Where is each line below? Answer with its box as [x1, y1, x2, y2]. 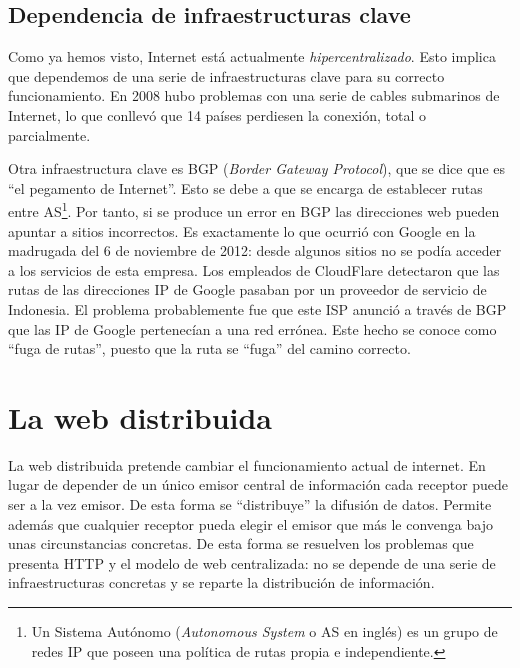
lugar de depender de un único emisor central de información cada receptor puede [8, 474, 509, 495]
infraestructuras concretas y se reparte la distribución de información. [8, 572, 435, 593]
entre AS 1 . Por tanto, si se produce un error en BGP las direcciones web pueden [8, 198, 500, 222]
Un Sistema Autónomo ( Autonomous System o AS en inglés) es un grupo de [31, 621, 498, 642]
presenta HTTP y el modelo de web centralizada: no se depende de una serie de [8, 552, 496, 573]
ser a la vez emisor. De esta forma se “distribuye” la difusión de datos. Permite [8, 494, 492, 515]
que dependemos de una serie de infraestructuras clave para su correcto [8, 65, 445, 86]
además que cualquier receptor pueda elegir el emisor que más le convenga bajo [8, 513, 493, 534]
